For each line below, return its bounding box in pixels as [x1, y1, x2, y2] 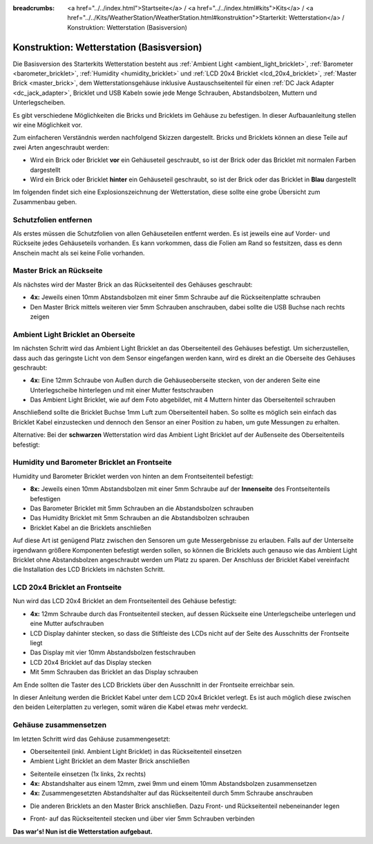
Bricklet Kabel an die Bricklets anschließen [30, 523, 151, 532]
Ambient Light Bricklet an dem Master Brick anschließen [30, 757, 190, 765]
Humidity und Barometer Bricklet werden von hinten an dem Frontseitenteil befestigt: [12, 472, 254, 481]
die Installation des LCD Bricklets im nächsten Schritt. [12, 565, 165, 574]
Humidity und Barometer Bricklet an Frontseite [12, 458, 172, 467]
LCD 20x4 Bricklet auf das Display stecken [30, 658, 152, 666]
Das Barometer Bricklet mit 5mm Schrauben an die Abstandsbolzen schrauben [30, 504, 254, 512]
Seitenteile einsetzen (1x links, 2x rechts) [30, 769, 146, 778]
